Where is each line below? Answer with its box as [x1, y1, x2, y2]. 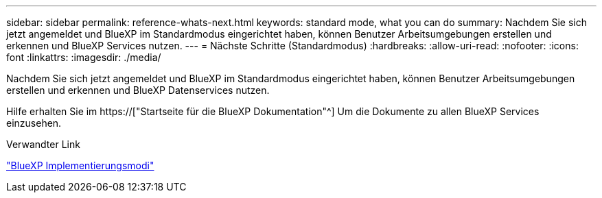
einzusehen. [6, 117, 62, 129]
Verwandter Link [6, 138, 80, 150]
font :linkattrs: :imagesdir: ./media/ [6, 51, 161, 63]
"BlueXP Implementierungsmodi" [6, 160, 154, 171]
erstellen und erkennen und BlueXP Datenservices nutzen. [6, 84, 270, 96]
